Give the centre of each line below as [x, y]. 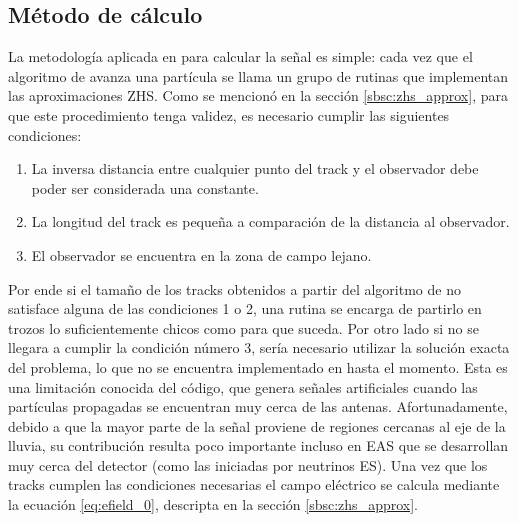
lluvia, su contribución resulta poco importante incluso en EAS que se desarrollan [258, 445]
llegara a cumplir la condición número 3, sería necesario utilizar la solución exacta [259, 347]
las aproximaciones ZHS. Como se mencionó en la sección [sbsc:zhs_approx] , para [258, 95]
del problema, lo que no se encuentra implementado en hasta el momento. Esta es [258, 366]
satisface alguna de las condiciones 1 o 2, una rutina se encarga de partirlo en [245, 308]
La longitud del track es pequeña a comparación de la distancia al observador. [270, 221]
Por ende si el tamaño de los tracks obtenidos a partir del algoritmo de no [234, 288]
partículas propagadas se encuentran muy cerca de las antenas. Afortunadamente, [258, 406]
